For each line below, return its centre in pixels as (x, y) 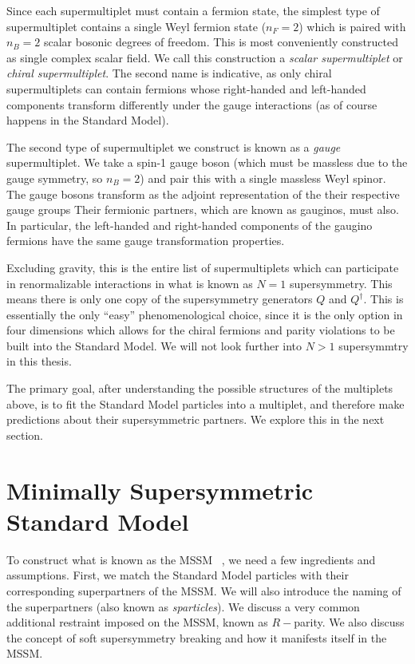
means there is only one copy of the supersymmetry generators (160, 299)
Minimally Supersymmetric (160, 490)
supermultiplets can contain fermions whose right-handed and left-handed (186, 88)
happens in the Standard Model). (88, 120)
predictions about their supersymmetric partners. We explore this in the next (196, 419)
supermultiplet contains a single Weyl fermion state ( (136, 26)
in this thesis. (39, 361)
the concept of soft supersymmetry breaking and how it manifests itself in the (197, 637)
